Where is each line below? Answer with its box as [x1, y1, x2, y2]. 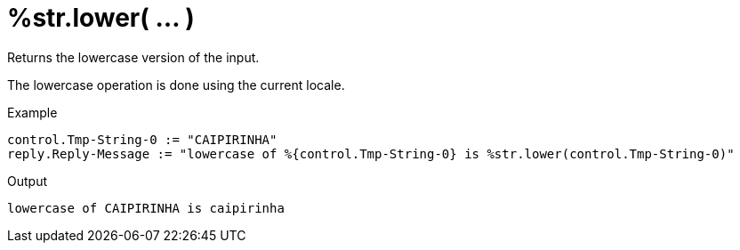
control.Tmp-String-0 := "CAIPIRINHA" [7, 132, 277, 147]
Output [7, 173, 47, 189]
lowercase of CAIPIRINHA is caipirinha [7, 200, 285, 215]
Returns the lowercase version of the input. [7, 49, 260, 65]
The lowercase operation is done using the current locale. [7, 77, 345, 93]
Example [7, 104, 58, 120]
